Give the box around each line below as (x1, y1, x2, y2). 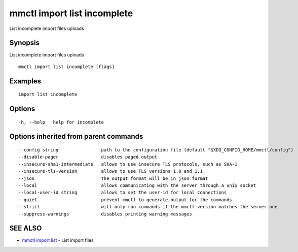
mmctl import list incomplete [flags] (18, 64, 115, 70)
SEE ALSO (9, 224, 42, 233)
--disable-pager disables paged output (18, 154, 158, 160)
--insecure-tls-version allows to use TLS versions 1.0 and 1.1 (18, 168, 203, 174)
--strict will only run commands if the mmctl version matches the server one (18, 204, 278, 210)
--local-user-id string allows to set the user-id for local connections (18, 190, 227, 196)
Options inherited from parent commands (9, 132, 143, 141)
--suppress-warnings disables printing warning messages (18, 211, 192, 217)
